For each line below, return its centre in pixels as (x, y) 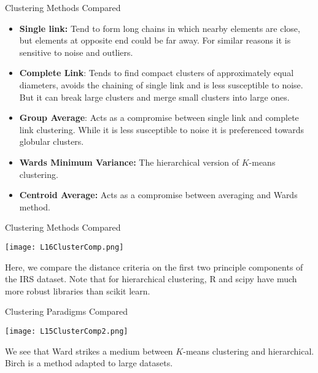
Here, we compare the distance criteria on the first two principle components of (154, 267)
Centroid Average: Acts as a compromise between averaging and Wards (158, 195)
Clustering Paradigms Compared (66, 311)
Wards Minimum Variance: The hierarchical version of (129, 162)
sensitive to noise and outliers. (76, 52)
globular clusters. (52, 141)
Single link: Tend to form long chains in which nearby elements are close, (160, 28)
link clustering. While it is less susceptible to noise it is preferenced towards (161, 129)
